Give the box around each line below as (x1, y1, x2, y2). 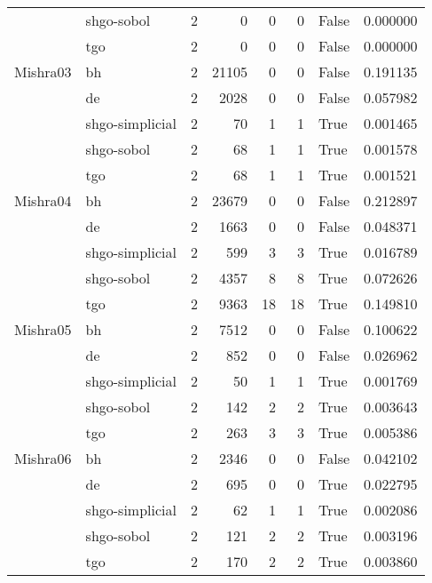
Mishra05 (14, 319, 72, 339)
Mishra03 (14, 61, 72, 82)
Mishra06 (14, 448, 72, 468)
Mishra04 (14, 190, 72, 211)
